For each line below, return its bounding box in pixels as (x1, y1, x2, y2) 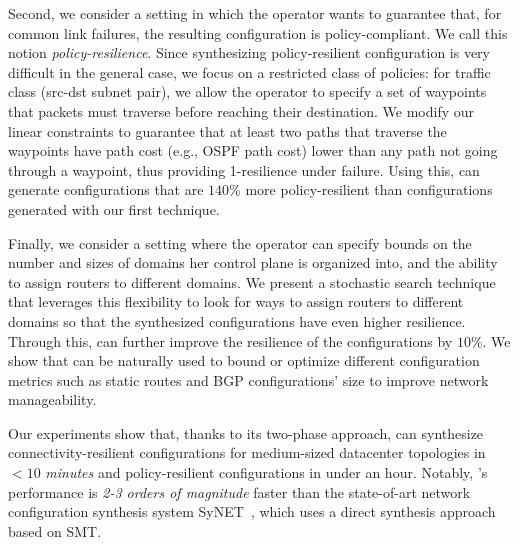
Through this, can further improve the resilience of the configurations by (8, 330, 453, 351)
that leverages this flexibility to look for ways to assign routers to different (8, 291, 464, 312)
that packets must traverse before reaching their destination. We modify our (8, 100, 475, 121)
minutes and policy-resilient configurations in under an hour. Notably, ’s (45, 462, 488, 483)
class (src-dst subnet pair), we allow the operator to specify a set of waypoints (8, 81, 487, 102)
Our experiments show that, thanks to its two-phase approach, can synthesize (8, 422, 484, 443)
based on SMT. (8, 520, 102, 541)
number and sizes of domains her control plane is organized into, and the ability (8, 252, 498, 273)
